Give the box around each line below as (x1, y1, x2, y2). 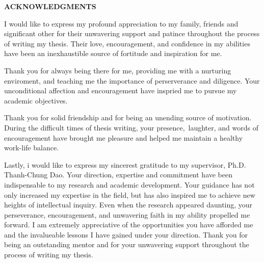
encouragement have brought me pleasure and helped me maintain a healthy (4, 132, 243, 143)
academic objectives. (4, 95, 68, 106)
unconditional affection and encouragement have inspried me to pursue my (4, 85, 237, 96)
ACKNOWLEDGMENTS (4, 1, 96, 11)
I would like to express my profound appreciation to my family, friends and (4, 18, 239, 29)
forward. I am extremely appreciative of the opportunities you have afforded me (4, 219, 253, 230)
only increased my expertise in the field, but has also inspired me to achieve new (4, 189, 255, 200)
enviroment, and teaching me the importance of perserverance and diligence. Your (4, 75, 260, 86)
